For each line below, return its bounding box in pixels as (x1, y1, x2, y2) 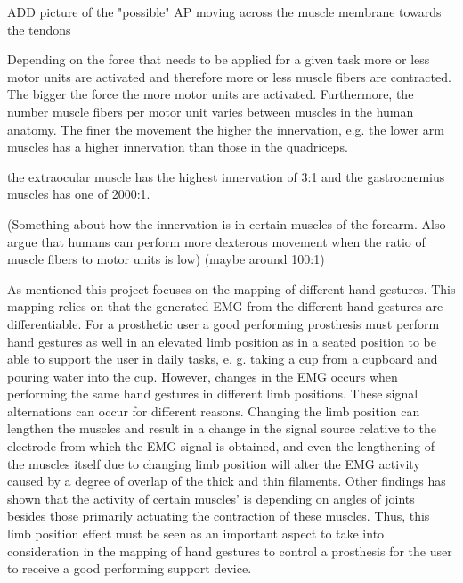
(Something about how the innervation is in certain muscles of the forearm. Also (7, 214, 446, 233)
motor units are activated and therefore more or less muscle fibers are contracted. (7, 67, 451, 86)
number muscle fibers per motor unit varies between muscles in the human (7, 102, 414, 120)
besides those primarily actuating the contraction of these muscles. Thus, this (7, 506, 430, 525)
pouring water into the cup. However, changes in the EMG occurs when (7, 366, 398, 385)
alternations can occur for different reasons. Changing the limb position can (7, 401, 420, 420)
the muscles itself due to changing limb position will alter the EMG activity (7, 454, 420, 472)
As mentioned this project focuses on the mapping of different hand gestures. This (7, 279, 456, 298)
